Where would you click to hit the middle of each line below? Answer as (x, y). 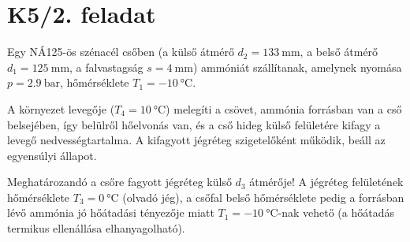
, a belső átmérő (339, 52)
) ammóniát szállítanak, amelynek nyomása (297, 67)
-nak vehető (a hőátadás (336, 212)
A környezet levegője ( (61, 108)
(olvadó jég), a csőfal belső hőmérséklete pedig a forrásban (263, 197)
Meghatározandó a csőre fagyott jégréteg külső (119, 182)
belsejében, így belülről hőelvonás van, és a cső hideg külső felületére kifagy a (194, 124)
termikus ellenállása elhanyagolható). (96, 228)
